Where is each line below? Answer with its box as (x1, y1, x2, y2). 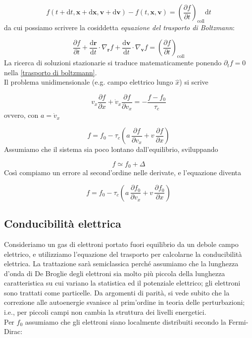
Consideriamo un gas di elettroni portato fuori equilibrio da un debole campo (4, 239, 239, 249)
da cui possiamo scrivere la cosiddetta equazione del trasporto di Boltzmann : (4, 22, 235, 32)
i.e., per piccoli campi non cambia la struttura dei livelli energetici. (4, 307, 206, 317)
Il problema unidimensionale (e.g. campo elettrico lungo (4, 77, 173, 87)
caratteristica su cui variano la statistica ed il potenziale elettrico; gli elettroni (4, 278, 241, 288)
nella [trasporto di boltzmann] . (4, 67, 97, 77)
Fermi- (228, 316, 249, 327)
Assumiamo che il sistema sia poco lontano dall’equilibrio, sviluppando (4, 144, 218, 154)
